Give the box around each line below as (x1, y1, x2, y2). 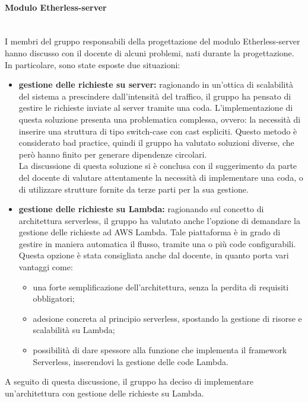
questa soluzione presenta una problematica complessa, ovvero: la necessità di (18, 113, 301, 125)
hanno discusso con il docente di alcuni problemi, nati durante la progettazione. (5, 46, 294, 59)
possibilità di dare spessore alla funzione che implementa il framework (33, 344, 287, 356)
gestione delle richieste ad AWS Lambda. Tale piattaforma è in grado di (18, 226, 281, 238)
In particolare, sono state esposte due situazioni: (5, 58, 180, 71)
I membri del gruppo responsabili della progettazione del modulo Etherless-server (5, 35, 300, 47)
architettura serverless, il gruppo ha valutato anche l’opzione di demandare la (18, 214, 300, 226)
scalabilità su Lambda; (33, 324, 115, 336)
